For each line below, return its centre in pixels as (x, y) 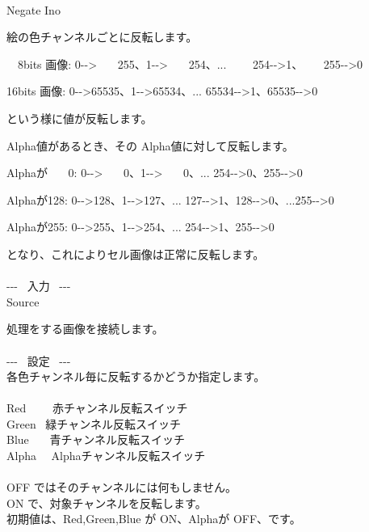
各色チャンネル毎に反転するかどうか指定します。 (136, 376)
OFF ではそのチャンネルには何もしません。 (122, 487)
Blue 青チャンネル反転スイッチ (96, 439)
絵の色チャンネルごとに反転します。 (102, 37)
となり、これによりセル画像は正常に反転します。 (136, 253)
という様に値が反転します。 (80, 118)
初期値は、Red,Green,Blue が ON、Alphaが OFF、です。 (154, 519)
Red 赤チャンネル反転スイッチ (97, 408)
